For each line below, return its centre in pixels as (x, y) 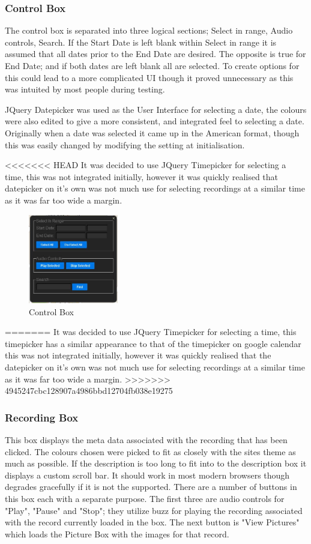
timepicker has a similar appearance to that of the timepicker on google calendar (153, 343)
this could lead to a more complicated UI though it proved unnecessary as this (149, 77)
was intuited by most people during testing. (85, 89)
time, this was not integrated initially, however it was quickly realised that (142, 176)
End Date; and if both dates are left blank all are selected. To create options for (152, 65)
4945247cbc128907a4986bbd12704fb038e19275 (89, 391)
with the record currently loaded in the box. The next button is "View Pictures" (152, 522)
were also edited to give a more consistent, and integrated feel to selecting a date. (155, 121)
